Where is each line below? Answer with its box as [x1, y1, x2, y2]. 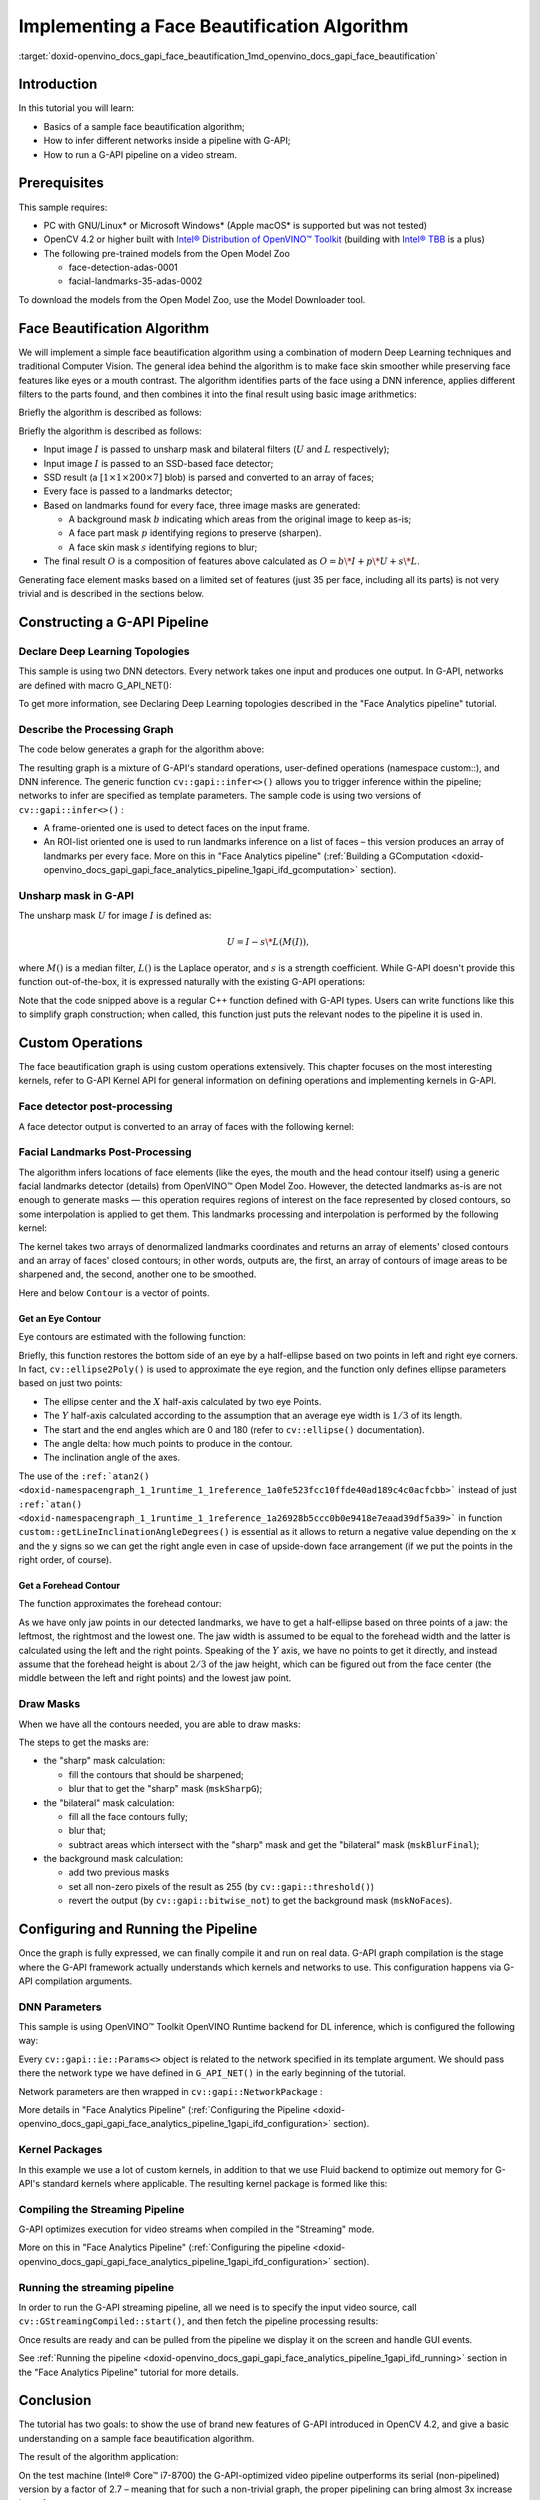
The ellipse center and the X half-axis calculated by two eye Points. [43, 1395, 322, 1407]
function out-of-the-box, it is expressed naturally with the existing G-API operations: [18, 976, 365, 988]
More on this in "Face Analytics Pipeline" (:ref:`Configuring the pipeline [18, 2241, 311, 2254]
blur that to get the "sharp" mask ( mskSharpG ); [68, 1783, 263, 1795]
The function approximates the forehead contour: [18, 1598, 222, 1610]
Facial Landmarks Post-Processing [18, 1145, 192, 1159]
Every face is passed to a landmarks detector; [43, 485, 234, 497]
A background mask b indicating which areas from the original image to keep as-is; [68, 513, 412, 525]
